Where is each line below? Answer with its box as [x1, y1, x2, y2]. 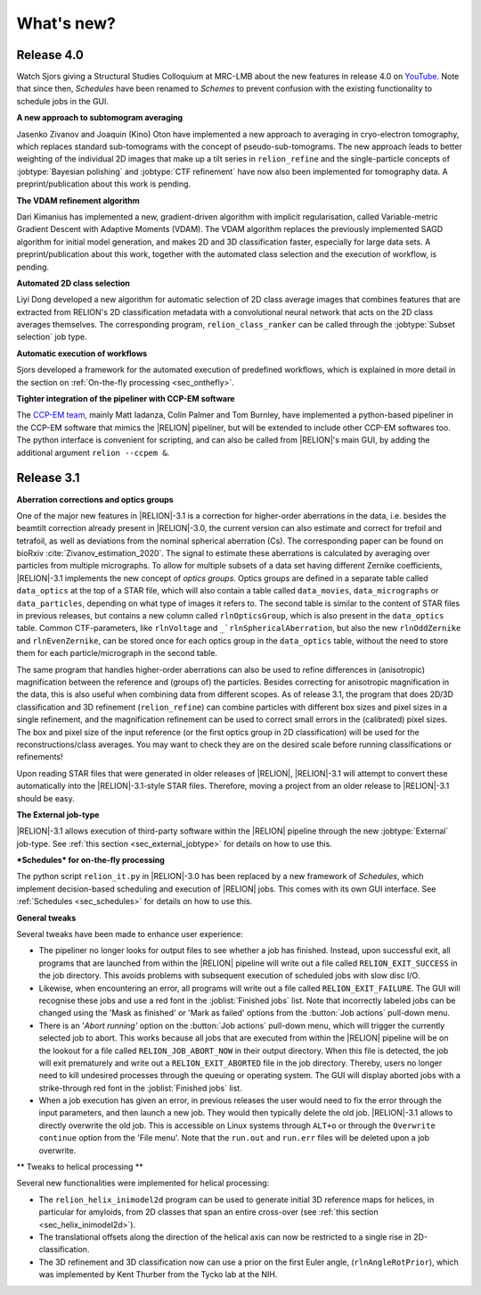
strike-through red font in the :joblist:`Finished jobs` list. [38, 1083, 242, 1093]
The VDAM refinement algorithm [16, 195, 140, 205]
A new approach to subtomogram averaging [16, 112, 183, 123]
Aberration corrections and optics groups [16, 494, 174, 504]
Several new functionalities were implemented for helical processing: [16, 1178, 270, 1189]
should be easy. [16, 793, 75, 803]
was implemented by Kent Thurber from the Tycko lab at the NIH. [38, 1269, 278, 1280]
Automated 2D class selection [16, 278, 131, 288]
